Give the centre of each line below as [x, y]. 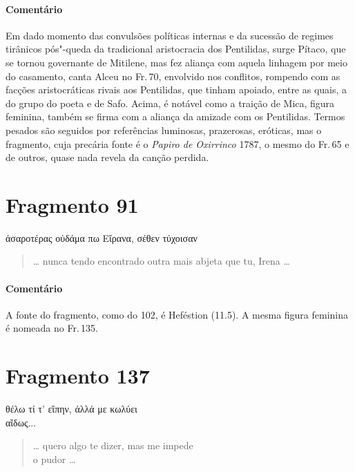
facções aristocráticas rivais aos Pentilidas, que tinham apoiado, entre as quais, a [176, 89]
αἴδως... [21, 422]
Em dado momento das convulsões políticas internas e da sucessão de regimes [170, 35]
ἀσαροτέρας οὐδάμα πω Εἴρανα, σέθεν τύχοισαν [102, 237]
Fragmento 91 [72, 204]
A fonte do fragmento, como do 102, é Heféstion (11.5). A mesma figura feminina [177, 314]
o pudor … [54, 459]
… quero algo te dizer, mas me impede [113, 445]
